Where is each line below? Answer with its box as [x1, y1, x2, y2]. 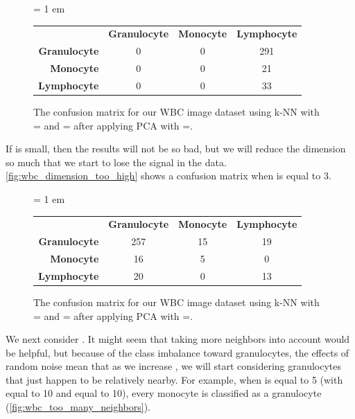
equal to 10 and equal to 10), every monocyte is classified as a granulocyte [6, 386, 322, 400]
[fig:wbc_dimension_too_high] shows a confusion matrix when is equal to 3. [6, 168, 331, 183]
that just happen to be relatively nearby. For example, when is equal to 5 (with [6, 372, 343, 386]
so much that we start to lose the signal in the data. [6, 154, 227, 169]
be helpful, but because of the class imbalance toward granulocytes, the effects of [6, 345, 349, 359]
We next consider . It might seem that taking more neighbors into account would [6, 332, 350, 346]
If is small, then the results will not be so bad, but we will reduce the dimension [6, 141, 346, 156]
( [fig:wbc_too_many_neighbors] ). [6, 400, 151, 414]
